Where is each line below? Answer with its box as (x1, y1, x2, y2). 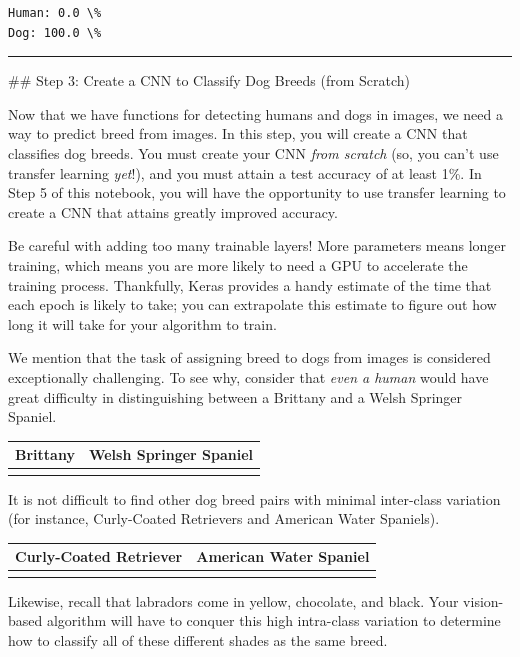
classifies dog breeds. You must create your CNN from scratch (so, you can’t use (8, 142, 499, 163)
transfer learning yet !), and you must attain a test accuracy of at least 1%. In (8, 162, 482, 183)
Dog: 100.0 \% (8, 25, 102, 40)
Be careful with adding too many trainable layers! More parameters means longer (8, 235, 507, 256)
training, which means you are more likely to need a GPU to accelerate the (8, 254, 468, 275)
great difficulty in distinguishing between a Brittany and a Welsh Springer (8, 386, 463, 407)
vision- (463, 590, 504, 611)
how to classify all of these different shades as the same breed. (8, 629, 388, 650)
